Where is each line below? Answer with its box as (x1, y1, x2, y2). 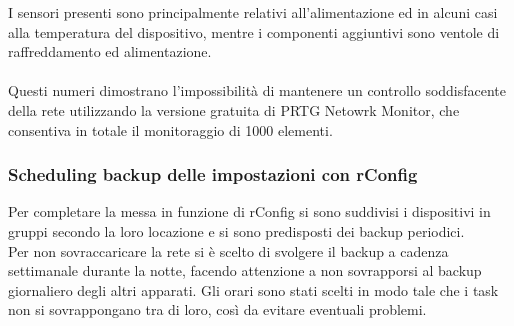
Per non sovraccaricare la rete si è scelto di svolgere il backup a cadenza (8, 240, 449, 261)
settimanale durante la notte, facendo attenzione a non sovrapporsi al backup (8, 260, 482, 281)
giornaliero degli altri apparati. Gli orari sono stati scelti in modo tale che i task (8, 279, 499, 300)
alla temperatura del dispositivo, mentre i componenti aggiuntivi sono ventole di (8, 21, 500, 42)
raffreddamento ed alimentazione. (8, 41, 212, 62)
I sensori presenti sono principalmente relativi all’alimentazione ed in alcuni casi (8, 2, 498, 22)
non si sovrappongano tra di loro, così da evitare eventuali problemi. (8, 299, 427, 320)
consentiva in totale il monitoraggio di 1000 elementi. (8, 119, 333, 140)
